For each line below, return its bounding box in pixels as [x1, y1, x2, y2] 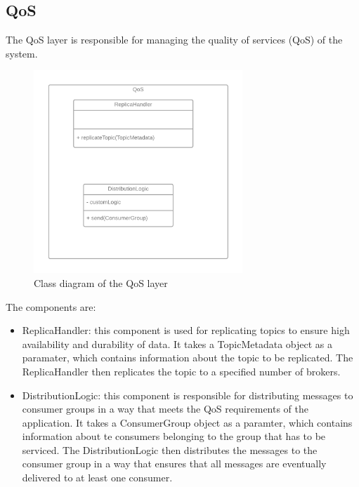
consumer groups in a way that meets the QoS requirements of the [22, 401, 308, 416]
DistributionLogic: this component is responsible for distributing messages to [22, 387, 353, 402]
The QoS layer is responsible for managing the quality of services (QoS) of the [6, 32, 343, 47]
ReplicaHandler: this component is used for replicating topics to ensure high [22, 323, 350, 338]
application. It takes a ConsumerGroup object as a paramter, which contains [22, 415, 353, 429]
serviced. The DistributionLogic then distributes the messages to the [22, 442, 318, 457]
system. [6, 46, 38, 60]
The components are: [6, 299, 96, 314]
